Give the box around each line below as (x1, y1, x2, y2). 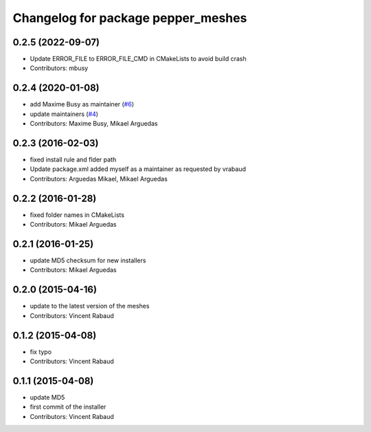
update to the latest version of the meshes (30, 302, 150, 310)
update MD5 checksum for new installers (30, 256, 146, 264)
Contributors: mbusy (30, 64, 89, 72)
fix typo (30, 348, 52, 356)
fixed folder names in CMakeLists (30, 210, 125, 219)
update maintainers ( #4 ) (30, 110, 99, 118)
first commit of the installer (30, 402, 106, 411)
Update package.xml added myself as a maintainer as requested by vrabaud (30, 165, 247, 173)
